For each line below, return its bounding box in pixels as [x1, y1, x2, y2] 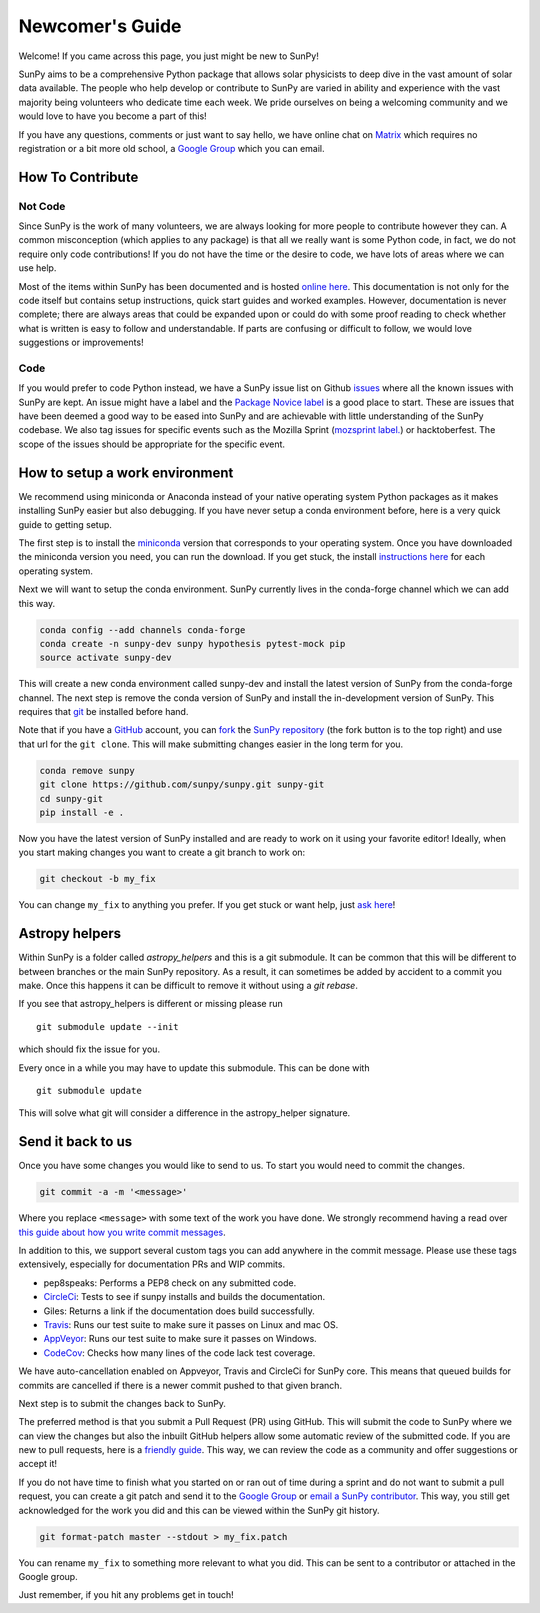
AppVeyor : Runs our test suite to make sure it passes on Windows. [43, 1333, 317, 1345]
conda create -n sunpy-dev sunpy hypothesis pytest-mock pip [39, 638, 346, 649]
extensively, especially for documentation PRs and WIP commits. [18, 1258, 285, 1270]
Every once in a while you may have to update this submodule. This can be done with [18, 1061, 370, 1074]
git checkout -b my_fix [39, 873, 157, 885]
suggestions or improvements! [18, 336, 144, 349]
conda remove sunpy [39, 765, 135, 776]
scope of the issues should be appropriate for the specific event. [18, 438, 285, 450]
